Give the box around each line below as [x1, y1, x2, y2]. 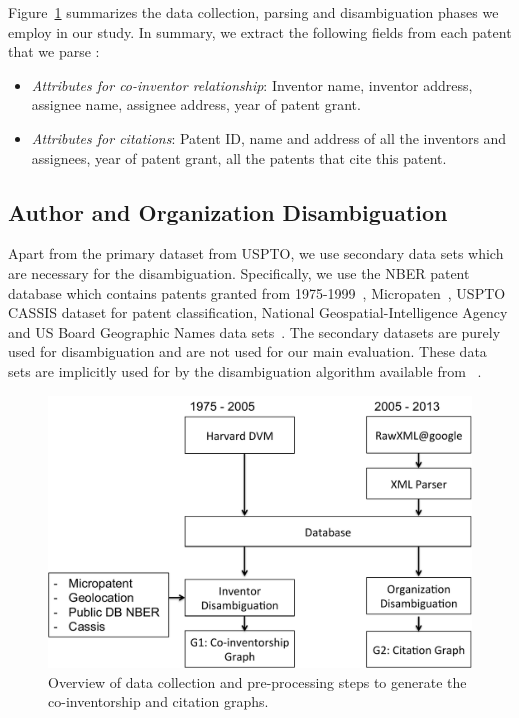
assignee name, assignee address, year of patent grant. [31, 94, 361, 115]
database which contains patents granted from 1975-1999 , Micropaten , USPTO [8, 282, 506, 303]
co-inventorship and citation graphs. [48, 691, 269, 712]
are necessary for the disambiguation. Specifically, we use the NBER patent [8, 262, 470, 283]
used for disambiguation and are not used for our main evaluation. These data [8, 341, 487, 362]
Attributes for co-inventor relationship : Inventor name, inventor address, [31, 74, 473, 95]
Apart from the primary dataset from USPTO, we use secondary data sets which [8, 243, 504, 264]
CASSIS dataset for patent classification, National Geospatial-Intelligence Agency [8, 302, 508, 323]
